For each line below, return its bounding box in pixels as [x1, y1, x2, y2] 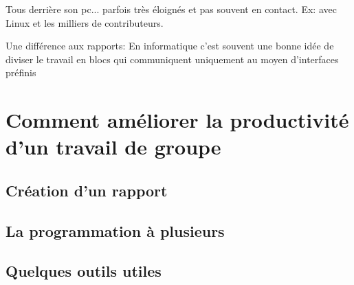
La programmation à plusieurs [5, 220, 225, 241]
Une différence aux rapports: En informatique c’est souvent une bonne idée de [5, 38, 334, 53]
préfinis [5, 65, 36, 80]
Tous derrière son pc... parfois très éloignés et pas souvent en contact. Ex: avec [5, 2, 337, 16]
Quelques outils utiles [5, 260, 162, 282]
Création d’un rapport [5, 179, 168, 201]
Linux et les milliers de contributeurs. [5, 15, 164, 30]
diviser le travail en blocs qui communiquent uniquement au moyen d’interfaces [5, 52, 339, 66]
